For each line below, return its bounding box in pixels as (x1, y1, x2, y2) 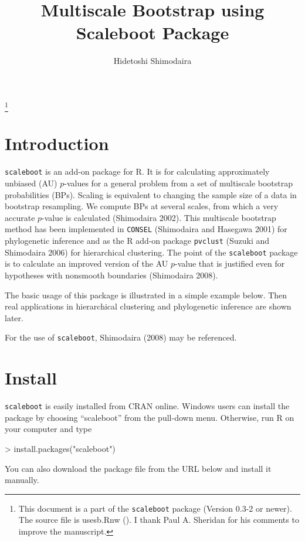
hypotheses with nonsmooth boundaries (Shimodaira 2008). (5, 268, 218, 281)
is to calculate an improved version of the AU (5, 257, 168, 270)
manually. (5, 474, 39, 486)
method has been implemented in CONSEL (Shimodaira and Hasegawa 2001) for (5, 223, 287, 235)
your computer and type (5, 423, 92, 435)
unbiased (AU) (5, 177, 57, 189)
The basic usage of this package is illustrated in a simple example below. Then (5, 288, 287, 301)
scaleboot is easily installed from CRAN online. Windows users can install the (5, 400, 290, 412)
